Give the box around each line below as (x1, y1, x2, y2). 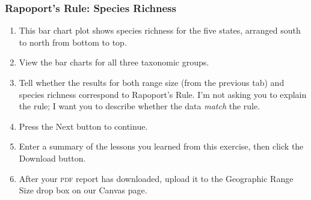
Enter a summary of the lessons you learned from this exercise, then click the (19, 140, 304, 153)
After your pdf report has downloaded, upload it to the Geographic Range (19, 172, 294, 184)
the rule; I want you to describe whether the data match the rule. (19, 100, 260, 112)
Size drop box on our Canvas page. (19, 184, 147, 196)
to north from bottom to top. (19, 35, 127, 48)
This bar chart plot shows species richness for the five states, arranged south (19, 24, 301, 37)
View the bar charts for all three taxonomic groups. (19, 56, 209, 68)
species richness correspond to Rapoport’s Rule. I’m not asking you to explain (19, 88, 307, 100)
